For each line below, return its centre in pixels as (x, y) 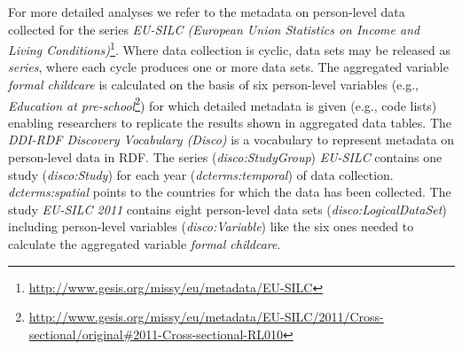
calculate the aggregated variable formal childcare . (145, 244)
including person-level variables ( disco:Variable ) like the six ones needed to (211, 226)
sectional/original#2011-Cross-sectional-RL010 (156, 334)
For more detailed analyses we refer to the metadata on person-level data (207, 12)
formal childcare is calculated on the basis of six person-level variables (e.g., (214, 85)
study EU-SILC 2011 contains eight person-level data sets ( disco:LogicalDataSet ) (227, 209)
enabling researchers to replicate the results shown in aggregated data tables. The (230, 122)
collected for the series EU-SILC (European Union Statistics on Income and (214, 29)
